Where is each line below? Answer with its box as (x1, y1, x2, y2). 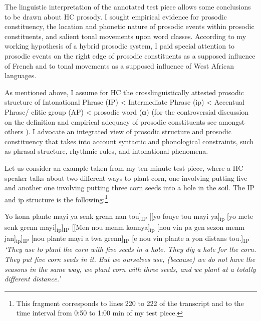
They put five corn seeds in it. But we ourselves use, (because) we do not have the (5, 253, 255, 264)
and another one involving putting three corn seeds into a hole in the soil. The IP (5, 182, 255, 193)
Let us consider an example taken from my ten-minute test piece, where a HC (5, 162, 243, 173)
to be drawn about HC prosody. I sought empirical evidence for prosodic (5, 11, 227, 22)
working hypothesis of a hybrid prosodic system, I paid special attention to (5, 41, 235, 51)
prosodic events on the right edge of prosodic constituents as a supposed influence (5, 50, 255, 61)
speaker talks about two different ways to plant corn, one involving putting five (5, 172, 247, 183)
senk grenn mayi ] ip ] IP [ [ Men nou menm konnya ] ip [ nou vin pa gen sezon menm (5, 222, 245, 233)
